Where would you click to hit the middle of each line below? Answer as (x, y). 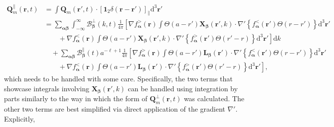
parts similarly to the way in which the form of (76, 98)
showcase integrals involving (47, 88)
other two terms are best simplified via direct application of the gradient (115, 109)
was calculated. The (214, 98)
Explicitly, (20, 118)
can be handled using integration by (183, 88)
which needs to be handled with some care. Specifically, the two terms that (118, 79)
